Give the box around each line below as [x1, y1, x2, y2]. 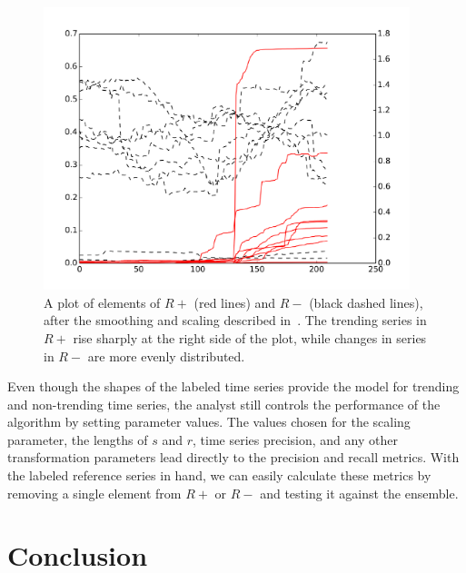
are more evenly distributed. [87, 346, 245, 365]
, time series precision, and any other [193, 430, 398, 449]
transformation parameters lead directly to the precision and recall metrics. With [7, 448, 460, 467]
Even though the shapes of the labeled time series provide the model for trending [7, 377, 460, 396]
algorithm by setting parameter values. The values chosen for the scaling [7, 412, 411, 431]
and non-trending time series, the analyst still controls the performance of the [7, 394, 441, 413]
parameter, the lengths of [7, 430, 148, 449]
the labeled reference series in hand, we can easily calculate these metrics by [7, 466, 431, 485]
